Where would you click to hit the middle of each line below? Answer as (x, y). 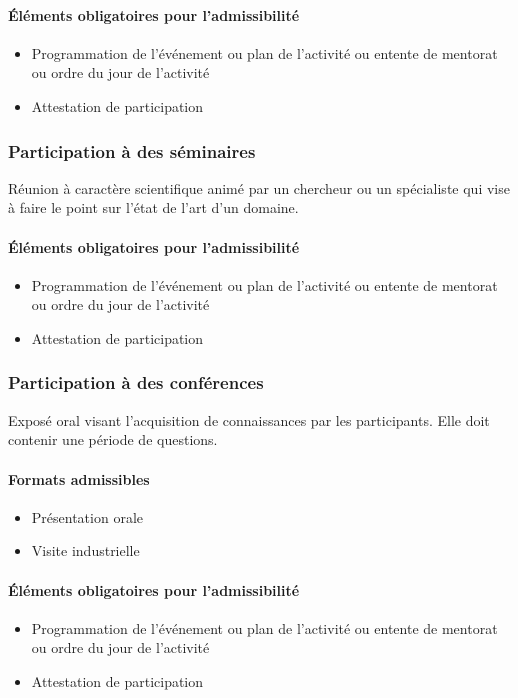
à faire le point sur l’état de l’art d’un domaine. (153, 207)
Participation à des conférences (136, 382)
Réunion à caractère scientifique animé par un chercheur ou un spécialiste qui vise (259, 187)
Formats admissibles (79, 478)
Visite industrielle (85, 550)
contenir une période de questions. (113, 439)
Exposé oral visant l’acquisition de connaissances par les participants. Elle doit (249, 419)
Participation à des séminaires (132, 150)
